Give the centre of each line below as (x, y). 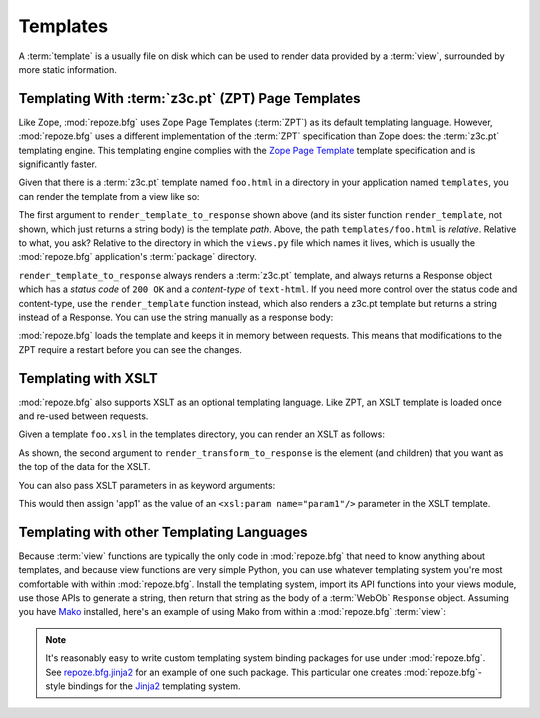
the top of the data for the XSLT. (84, 467)
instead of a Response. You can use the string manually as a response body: (176, 317)
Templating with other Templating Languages (163, 531)
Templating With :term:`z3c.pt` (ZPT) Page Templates (189, 98)
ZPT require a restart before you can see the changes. (130, 349)
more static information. (67, 69)
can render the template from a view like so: (109, 196)
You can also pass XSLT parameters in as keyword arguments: (147, 485)
